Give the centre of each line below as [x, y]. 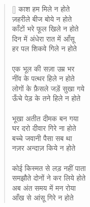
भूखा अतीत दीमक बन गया [45, 118]
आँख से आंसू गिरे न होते [43, 198]
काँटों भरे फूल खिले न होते [45, 29]
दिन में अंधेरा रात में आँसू [43, 38]
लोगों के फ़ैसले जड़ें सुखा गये [48, 88]
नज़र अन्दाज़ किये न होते [44, 148]
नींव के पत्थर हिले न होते [43, 78]
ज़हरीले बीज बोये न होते [42, 19]
